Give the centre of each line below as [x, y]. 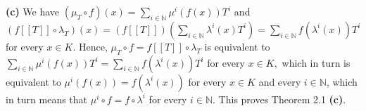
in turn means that [47, 99]
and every [280, 81]
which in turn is [316, 62]
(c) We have [33, 11]
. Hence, [90, 46]
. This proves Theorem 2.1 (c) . [279, 99]
